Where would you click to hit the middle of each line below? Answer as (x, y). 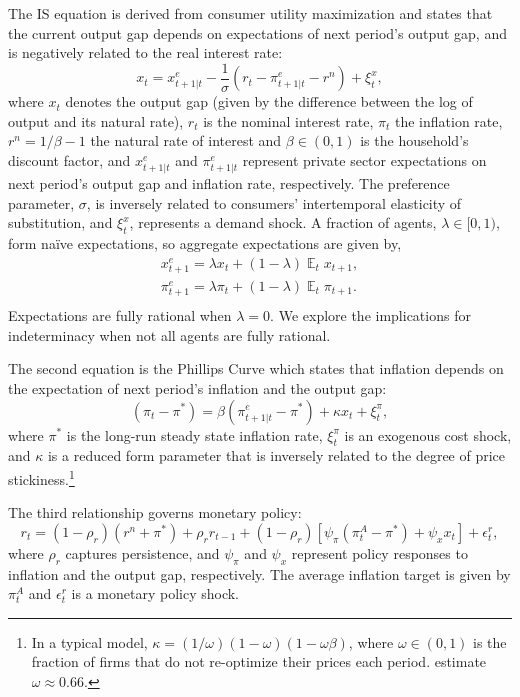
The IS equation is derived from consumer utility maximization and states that (250, 13)
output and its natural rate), (96, 120)
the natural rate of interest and (186, 140)
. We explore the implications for (370, 315)
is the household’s (414, 140)
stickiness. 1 (41, 477)
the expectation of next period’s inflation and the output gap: (197, 387)
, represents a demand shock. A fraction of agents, (283, 222)
